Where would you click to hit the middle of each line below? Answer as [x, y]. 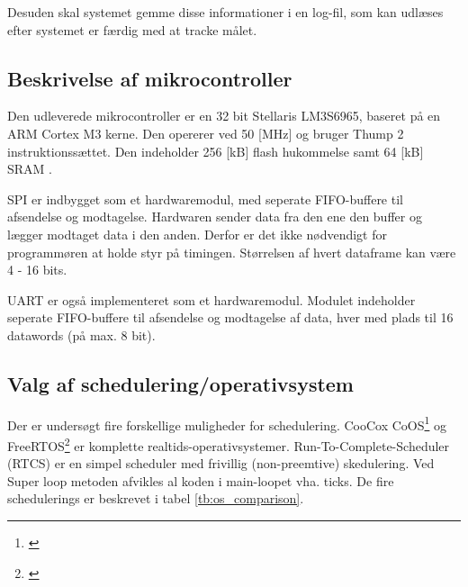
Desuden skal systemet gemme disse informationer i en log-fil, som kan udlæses [225, 12]
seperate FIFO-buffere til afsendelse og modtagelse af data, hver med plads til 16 [230, 317]
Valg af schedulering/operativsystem [180, 383]
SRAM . [30, 169]
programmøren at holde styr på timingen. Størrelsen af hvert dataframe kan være [232, 252]
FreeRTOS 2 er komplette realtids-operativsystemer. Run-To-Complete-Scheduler [229, 444]
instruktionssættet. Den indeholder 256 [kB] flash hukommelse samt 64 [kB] [216, 151]
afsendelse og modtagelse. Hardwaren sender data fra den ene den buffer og [215, 217]
